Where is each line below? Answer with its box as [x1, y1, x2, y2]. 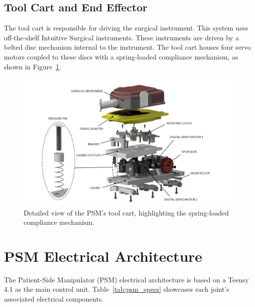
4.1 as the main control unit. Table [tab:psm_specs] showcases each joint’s [4, 284, 229, 294]
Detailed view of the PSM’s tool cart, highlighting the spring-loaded [24, 207, 229, 217]
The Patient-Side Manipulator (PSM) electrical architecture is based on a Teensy [4, 274, 249, 284]
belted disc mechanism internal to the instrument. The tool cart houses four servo [4, 42, 251, 52]
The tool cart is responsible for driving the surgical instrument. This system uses [4, 23, 248, 33]
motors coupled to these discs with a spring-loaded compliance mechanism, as [4, 51, 238, 61]
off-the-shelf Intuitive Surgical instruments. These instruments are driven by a [4, 32, 239, 42]
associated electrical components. [4, 294, 104, 304]
